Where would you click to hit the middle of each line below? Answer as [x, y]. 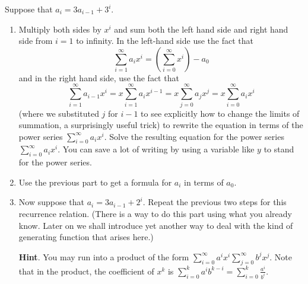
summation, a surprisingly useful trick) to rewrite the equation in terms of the [161, 125]
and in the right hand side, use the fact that [99, 77]
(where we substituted [59, 113]
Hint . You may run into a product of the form [104, 256]
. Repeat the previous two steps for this [215, 202]
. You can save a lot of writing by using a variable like [156, 149]
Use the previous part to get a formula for [95, 182]
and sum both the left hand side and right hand [201, 29]
